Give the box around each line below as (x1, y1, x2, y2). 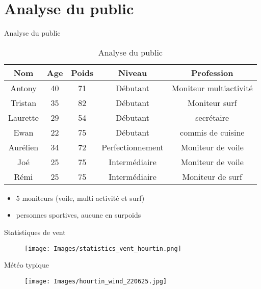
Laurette (8, 111, 39, 123)
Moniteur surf (188, 96, 237, 109)
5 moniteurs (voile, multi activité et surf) (16, 192, 145, 203)
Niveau (118, 66, 147, 78)
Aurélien (8, 141, 39, 153)
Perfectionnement (101, 141, 164, 153)
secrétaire (195, 111, 229, 123)
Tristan (10, 96, 37, 109)
